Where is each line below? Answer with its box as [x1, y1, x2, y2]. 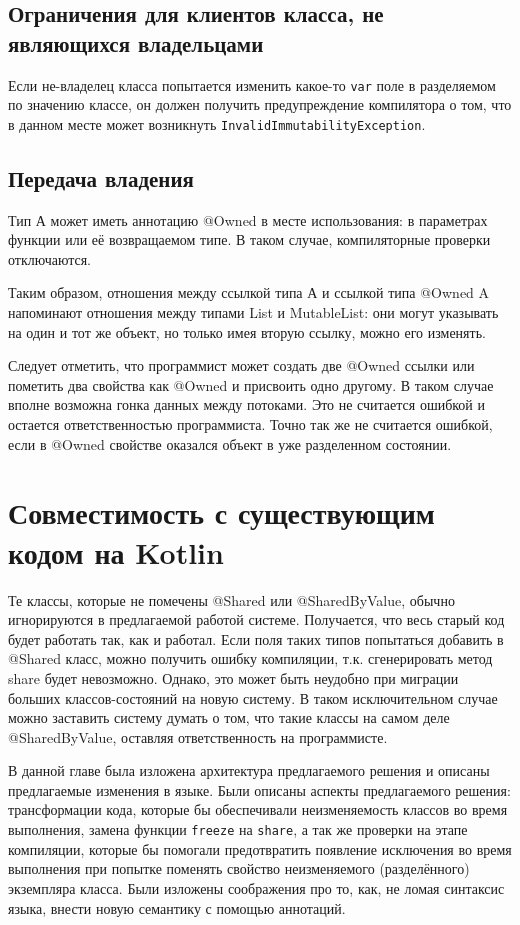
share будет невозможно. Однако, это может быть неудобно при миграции [8, 667, 459, 688]
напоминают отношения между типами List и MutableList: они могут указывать [8, 302, 499, 323]
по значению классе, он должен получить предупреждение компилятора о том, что [8, 94, 512, 115]
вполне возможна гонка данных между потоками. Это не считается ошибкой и [8, 394, 486, 415]
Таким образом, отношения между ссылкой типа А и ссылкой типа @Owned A [8, 282, 490, 303]
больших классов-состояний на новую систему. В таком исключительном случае [8, 687, 498, 708]
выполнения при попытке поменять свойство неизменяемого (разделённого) [8, 858, 470, 879]
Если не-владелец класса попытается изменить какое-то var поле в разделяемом [8, 74, 496, 95]
